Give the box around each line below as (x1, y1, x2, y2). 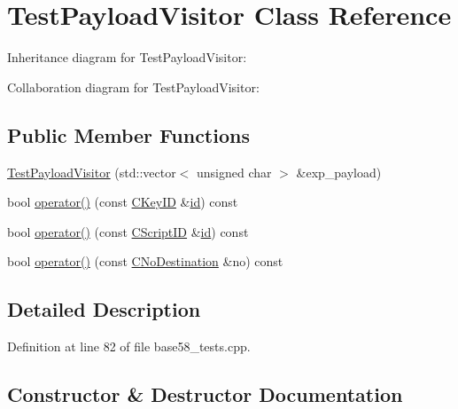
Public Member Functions (7, 121, 250, 148)
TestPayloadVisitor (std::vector (7, 162, 176, 181)
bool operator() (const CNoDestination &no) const (7, 252, 283, 271)
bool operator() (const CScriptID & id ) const (7, 222, 249, 240)
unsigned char (197, 162, 272, 181)
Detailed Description (7, 295, 201, 323)
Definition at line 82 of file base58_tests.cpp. (7, 337, 251, 356)
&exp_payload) (296, 162, 382, 181)
